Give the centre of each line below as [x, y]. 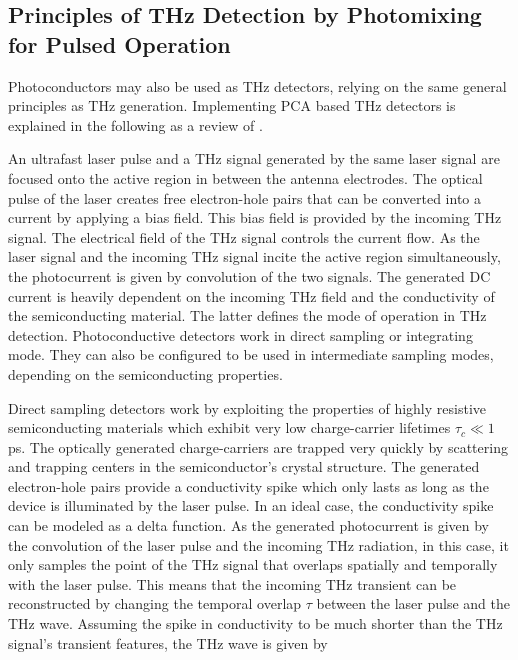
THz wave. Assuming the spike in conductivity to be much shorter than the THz [255, 623]
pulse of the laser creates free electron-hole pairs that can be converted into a [244, 197]
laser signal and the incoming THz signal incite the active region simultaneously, [254, 256]
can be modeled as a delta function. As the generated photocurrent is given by [249, 525]
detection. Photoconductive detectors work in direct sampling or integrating [240, 334]
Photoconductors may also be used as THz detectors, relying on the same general [257, 85]
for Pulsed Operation [119, 43]
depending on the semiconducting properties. [145, 373]
